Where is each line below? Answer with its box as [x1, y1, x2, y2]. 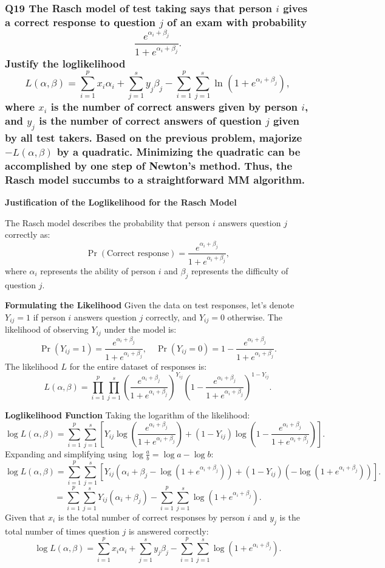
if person [33, 310, 66, 323]
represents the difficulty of [191, 264, 288, 277]
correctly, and [145, 310, 197, 323]
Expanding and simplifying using [5, 447, 128, 460]
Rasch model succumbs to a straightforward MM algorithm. [5, 171, 305, 187]
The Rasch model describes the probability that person [5, 216, 210, 229]
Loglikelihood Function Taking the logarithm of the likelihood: [5, 409, 250, 421]
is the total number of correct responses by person [58, 511, 245, 523]
